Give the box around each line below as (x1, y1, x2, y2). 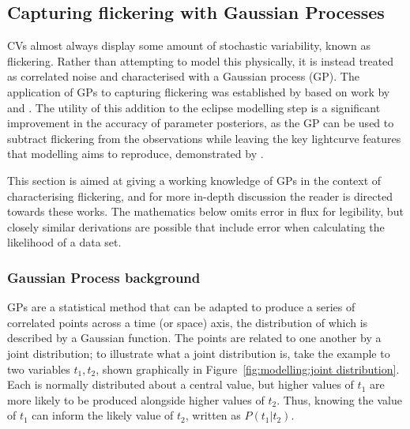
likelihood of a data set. (7, 234, 122, 250)
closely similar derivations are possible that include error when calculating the (7, 218, 385, 235)
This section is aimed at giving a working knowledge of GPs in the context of (7, 171, 382, 188)
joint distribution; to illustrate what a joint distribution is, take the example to (7, 344, 390, 361)
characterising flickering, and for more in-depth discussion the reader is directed (7, 187, 393, 204)
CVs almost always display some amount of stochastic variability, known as (7, 37, 371, 54)
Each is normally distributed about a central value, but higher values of (7, 376, 354, 393)
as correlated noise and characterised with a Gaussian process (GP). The (7, 68, 359, 85)
